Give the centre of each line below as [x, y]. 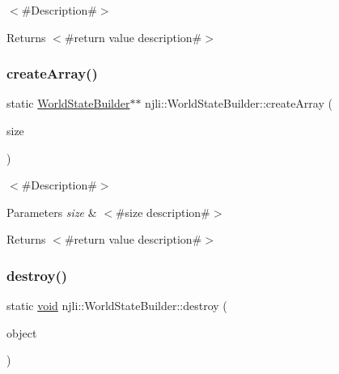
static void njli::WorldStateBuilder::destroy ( [117, 306]
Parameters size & [52, 212]
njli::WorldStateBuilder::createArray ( [239, 103]
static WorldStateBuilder [68, 103]
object [22, 332]
